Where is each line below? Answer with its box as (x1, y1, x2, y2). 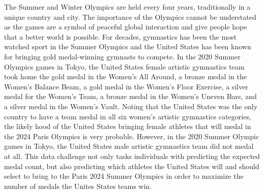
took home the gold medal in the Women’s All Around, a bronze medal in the (4, 71, 247, 82)
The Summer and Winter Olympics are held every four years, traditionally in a (4, 2, 251, 12)
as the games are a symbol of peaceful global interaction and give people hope (4, 21, 247, 32)
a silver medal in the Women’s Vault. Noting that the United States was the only (4, 101, 258, 111)
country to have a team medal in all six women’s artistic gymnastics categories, (4, 111, 251, 121)
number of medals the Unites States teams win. (4, 180, 152, 191)
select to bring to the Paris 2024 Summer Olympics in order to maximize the (4, 171, 244, 181)
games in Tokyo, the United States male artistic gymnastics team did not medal (4, 141, 254, 151)
